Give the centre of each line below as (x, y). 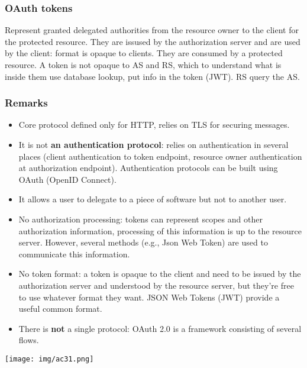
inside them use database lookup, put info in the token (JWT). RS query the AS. (152, 76)
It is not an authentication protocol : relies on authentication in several (153, 144)
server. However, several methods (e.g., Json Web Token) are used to (143, 242)
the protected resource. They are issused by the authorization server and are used (153, 41)
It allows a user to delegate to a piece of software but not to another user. (153, 199)
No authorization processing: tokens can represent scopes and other (140, 219)
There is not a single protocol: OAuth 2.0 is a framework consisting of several (160, 328)
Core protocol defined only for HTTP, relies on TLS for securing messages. (154, 125)
